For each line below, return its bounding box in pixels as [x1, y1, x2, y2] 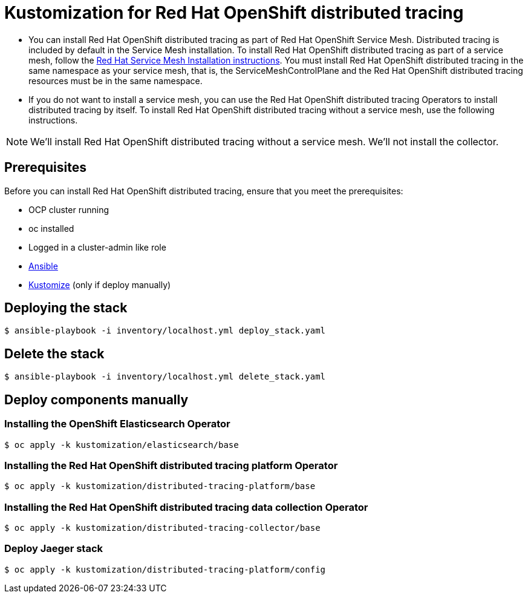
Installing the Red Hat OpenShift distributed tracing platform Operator [4, 459, 338, 471]
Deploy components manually [4, 392, 189, 407]
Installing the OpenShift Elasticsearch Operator [4, 418, 230, 430]
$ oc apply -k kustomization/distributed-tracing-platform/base [4, 481, 316, 491]
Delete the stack [4, 346, 105, 361]
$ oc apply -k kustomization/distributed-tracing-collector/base [4, 523, 321, 533]
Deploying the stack [4, 300, 128, 316]
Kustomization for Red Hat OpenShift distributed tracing [4, 2, 464, 23]
